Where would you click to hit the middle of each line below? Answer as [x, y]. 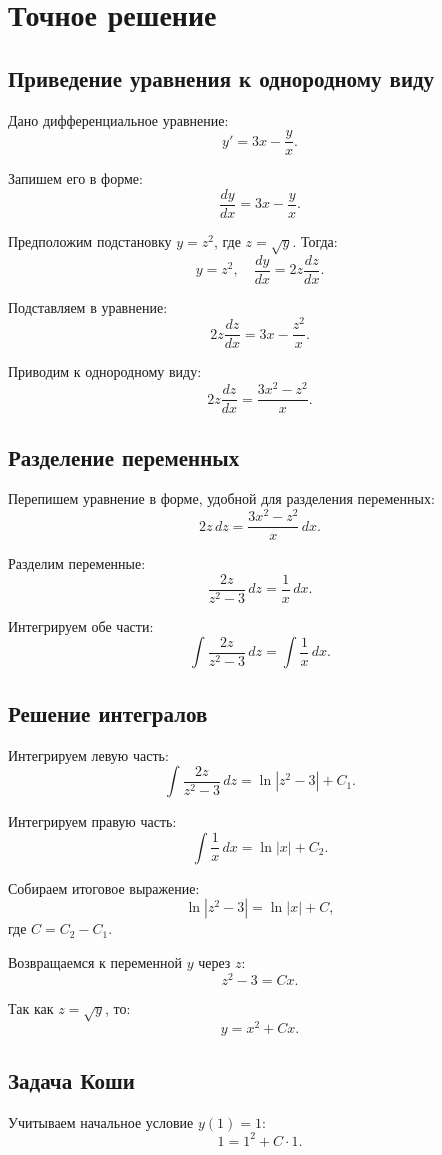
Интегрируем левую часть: [88, 754]
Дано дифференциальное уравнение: [118, 119]
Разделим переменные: [77, 563]
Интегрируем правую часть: [92, 821]
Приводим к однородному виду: [105, 371]
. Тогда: [315, 240]
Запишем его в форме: [75, 178]
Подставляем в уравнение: [88, 306]
